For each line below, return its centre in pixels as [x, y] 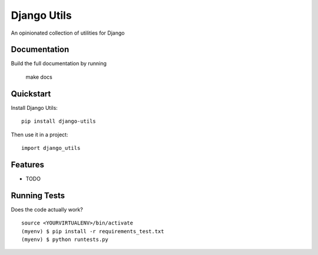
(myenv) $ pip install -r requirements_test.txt [93, 231]
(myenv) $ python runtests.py [65, 239]
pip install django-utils [59, 121]
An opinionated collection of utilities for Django [68, 33]
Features [27, 165]
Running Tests [38, 195]
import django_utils [51, 148]
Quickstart [31, 94]
